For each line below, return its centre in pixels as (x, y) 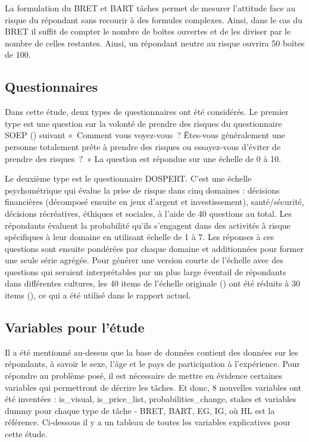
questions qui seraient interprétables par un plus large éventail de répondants (146, 271)
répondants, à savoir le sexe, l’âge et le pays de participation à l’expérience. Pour (152, 364)
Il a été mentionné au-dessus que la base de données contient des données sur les (152, 352)
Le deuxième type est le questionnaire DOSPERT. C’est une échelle (128, 178)
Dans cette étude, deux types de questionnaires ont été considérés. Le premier (147, 112)
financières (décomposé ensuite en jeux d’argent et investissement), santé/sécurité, (154, 202)
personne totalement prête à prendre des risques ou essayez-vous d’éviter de (143, 146)
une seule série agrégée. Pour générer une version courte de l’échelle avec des (144, 260)
